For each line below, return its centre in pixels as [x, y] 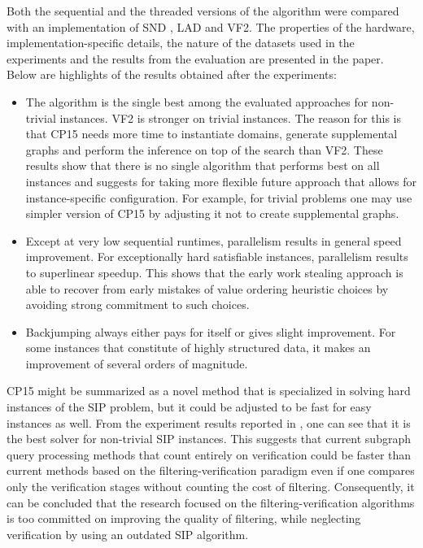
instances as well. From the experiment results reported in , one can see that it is [209, 422]
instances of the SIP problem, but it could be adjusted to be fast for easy [189, 407]
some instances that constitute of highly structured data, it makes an [198, 348]
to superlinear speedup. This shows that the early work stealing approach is [214, 272]
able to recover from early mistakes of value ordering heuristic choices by [207, 288]
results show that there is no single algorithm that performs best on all [203, 165]
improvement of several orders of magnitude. [137, 363]
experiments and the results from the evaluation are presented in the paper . [195, 58]
